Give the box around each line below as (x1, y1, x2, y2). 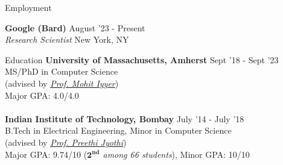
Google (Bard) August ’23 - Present (5, 21, 145, 34)
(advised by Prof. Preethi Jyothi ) (5, 135, 127, 148)
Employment (5, 1, 52, 13)
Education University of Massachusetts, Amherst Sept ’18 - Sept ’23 (5, 53, 279, 66)
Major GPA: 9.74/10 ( (5, 148, 87, 160)
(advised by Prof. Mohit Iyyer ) (5, 76, 119, 89)
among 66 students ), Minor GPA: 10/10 (103, 148, 250, 160)
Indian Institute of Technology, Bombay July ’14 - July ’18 (5, 112, 244, 125)
